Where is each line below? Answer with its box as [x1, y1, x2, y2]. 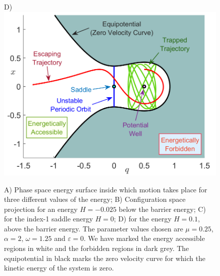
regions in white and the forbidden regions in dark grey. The [4, 243, 189, 253]
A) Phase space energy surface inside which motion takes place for [4, 184, 207, 194]
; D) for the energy [113, 213, 171, 224]
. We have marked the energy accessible [83, 233, 205, 243]
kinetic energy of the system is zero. [4, 262, 114, 273]
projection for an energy [4, 203, 78, 214]
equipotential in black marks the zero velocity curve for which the [4, 252, 205, 263]
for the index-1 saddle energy [4, 213, 93, 224]
